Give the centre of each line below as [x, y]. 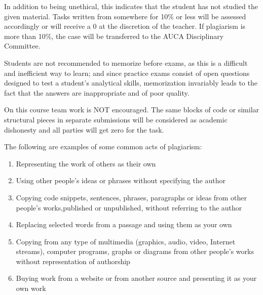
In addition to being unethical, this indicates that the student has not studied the [131, 6]
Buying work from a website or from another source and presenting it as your [136, 278]
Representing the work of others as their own [86, 163]
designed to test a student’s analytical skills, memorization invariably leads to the [131, 83]
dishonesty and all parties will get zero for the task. [84, 129]
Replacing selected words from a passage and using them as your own [124, 224]
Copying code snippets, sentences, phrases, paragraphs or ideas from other [131, 197]
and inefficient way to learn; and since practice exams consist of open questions [127, 73]
